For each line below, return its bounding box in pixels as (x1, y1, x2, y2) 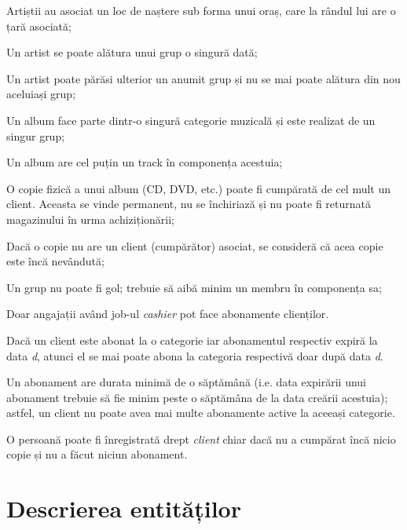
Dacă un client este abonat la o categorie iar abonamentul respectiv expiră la (6, 331, 378, 348)
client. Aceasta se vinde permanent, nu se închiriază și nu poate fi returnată (6, 196, 372, 212)
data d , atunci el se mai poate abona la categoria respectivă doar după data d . (6, 347, 383, 364)
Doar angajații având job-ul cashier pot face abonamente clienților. (6, 305, 329, 322)
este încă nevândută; (6, 253, 104, 269)
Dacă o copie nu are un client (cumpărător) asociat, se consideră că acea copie (6, 237, 383, 254)
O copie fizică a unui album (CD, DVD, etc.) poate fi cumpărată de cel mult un (6, 180, 391, 196)
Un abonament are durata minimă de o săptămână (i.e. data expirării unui (6, 374, 366, 390)
